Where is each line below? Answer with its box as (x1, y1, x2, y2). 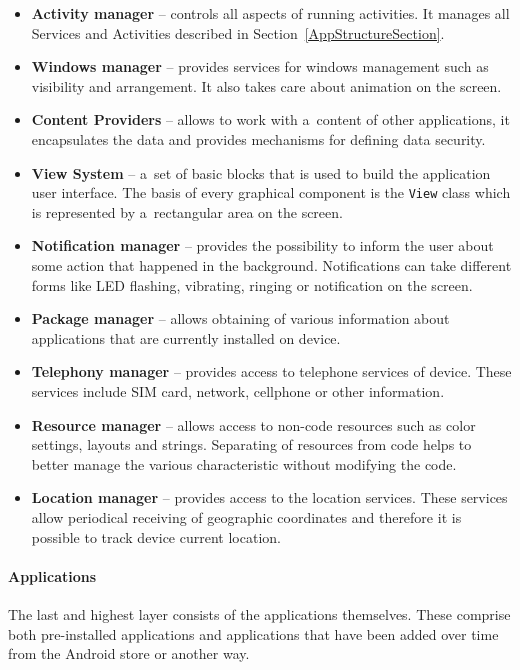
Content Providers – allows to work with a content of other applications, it (31, 109, 510, 130)
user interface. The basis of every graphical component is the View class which (31, 182, 511, 203)
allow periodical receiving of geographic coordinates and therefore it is (31, 506, 462, 527)
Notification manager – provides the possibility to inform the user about (31, 235, 494, 256)
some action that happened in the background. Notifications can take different (31, 255, 512, 275)
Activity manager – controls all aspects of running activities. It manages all (31, 3, 510, 23)
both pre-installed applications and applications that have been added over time (8, 623, 499, 644)
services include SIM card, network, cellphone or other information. (31, 380, 445, 401)
